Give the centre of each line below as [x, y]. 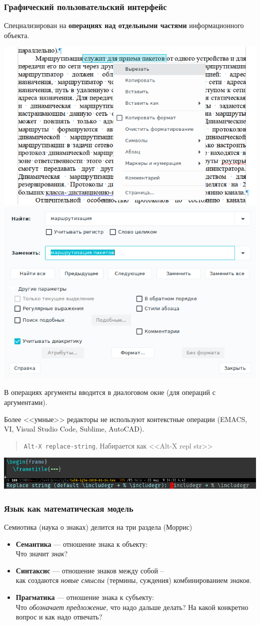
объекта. [17, 35]
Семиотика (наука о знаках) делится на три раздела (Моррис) [98, 527]
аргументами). [26, 402]
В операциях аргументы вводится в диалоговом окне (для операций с [110, 392]
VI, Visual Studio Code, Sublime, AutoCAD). [74, 429]
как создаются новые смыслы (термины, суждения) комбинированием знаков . [133, 580]
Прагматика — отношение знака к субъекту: [85, 597]
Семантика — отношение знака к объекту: [82, 544]
